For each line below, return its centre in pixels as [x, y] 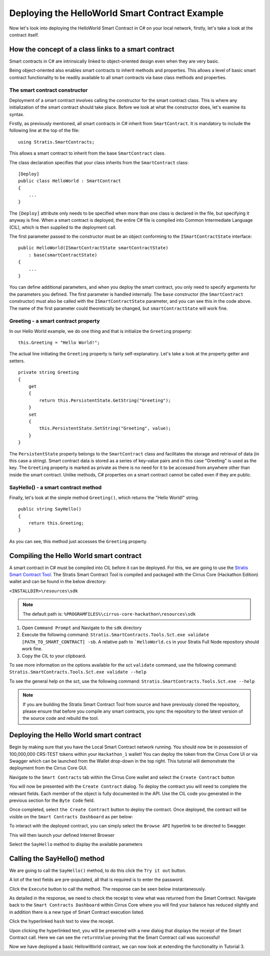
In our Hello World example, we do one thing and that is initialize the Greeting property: [100, 331]
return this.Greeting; [56, 523]
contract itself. [24, 35]
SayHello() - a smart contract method [55, 488]
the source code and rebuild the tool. [61, 718]
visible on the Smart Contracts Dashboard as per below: [71, 816]
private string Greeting [48, 372]
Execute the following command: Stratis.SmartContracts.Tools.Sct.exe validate [115, 635]
